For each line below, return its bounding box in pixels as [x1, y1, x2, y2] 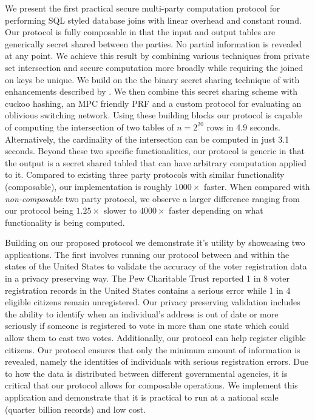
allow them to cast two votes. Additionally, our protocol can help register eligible [5, 331, 306, 344]
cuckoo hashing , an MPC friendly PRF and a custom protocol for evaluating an [5, 97, 302, 109]
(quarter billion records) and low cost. [5, 402, 146, 415]
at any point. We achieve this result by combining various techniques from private [5, 49, 310, 62]
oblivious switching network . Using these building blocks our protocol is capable [5, 109, 302, 121]
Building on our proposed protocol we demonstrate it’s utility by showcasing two [5, 236, 305, 249]
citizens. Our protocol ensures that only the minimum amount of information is [5, 343, 300, 356]
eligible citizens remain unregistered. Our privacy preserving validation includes [5, 296, 300, 308]
